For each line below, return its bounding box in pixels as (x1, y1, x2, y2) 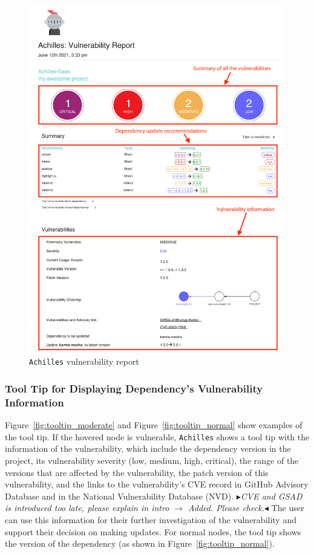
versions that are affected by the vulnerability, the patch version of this (5, 466, 269, 478)
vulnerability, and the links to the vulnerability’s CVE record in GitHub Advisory (5, 478, 309, 490)
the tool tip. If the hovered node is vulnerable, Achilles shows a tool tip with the (5, 430, 310, 443)
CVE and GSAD (240, 489, 303, 502)
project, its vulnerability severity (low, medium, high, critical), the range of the (5, 454, 299, 467)
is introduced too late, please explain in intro (5, 501, 169, 514)
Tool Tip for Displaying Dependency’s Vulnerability (5, 381, 263, 396)
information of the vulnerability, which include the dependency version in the (5, 442, 291, 455)
